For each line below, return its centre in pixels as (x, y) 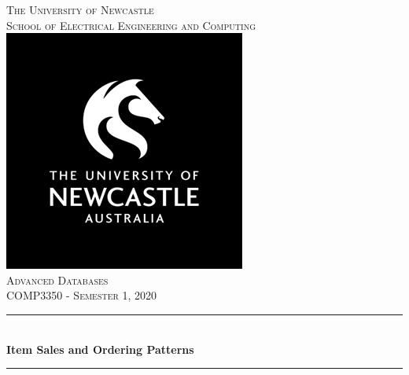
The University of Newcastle (80, 9)
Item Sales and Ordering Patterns (100, 349)
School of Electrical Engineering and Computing (131, 25)
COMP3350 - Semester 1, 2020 (82, 295)
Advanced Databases (57, 279)
